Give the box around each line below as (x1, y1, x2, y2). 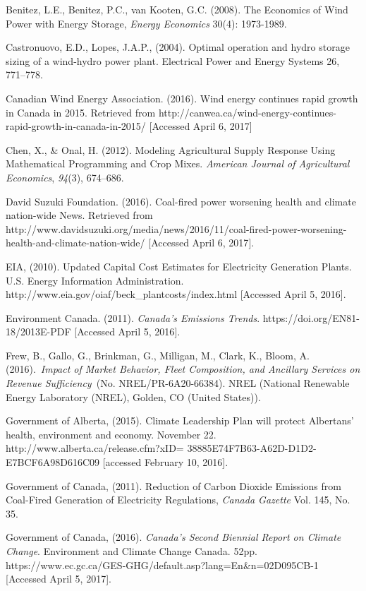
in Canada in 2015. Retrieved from (6, 105, 156, 119)
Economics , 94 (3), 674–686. (6, 169, 124, 184)
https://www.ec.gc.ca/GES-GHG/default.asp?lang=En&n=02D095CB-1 (6, 557, 319, 572)
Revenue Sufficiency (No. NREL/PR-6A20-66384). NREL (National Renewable (6, 376, 350, 390)
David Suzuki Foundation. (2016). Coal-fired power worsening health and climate (6, 193, 356, 208)
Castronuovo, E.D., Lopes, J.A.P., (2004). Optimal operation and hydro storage (6, 40, 350, 54)
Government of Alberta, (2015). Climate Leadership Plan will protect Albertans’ (6, 413, 354, 428)
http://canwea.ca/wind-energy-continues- (158, 105, 336, 119)
